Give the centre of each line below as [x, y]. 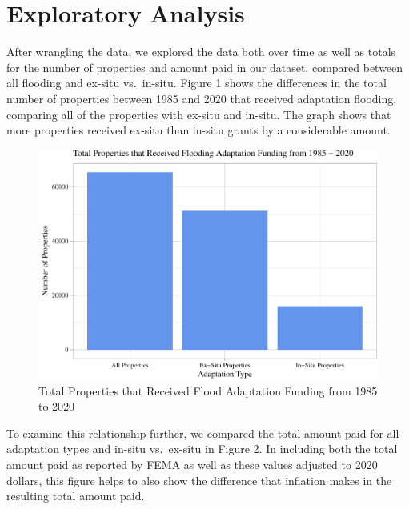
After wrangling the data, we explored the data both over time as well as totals [201, 52]
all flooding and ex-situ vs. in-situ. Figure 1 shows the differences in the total [196, 83]
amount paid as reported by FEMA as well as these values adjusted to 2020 [192, 465]
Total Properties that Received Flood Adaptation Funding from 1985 [208, 390]
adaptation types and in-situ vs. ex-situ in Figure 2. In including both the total [202, 449]
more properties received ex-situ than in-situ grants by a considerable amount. [198, 130]
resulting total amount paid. [76, 496]
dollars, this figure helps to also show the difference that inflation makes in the [199, 480]
